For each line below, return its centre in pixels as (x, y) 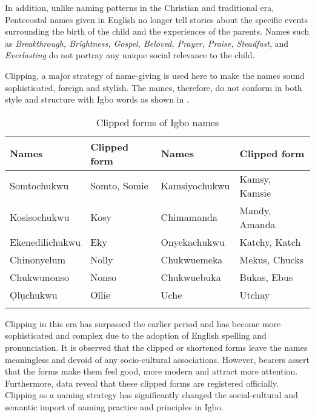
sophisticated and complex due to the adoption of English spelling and (136, 335)
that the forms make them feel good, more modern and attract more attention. (151, 371)
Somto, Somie (119, 186)
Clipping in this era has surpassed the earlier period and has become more (143, 323)
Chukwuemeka (192, 259)
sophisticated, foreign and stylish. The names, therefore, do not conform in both (154, 87)
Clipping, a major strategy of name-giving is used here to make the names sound (155, 75)
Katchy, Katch (270, 242)
